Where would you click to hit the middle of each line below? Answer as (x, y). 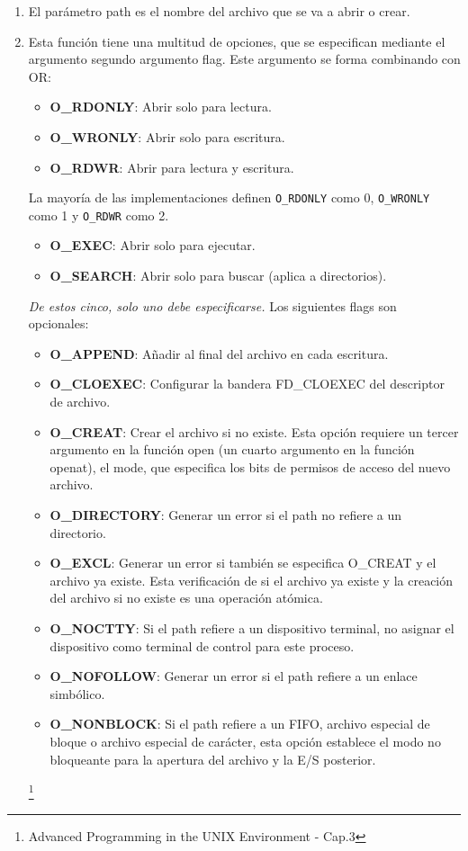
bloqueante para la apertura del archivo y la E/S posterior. (213, 759)
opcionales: (58, 323)
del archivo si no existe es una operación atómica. (186, 598)
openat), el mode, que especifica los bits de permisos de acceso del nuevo (250, 466)
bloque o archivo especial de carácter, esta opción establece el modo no (245, 741)
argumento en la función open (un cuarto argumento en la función (232, 449)
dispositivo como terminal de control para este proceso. (202, 645)
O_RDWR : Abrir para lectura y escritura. (172, 167)
